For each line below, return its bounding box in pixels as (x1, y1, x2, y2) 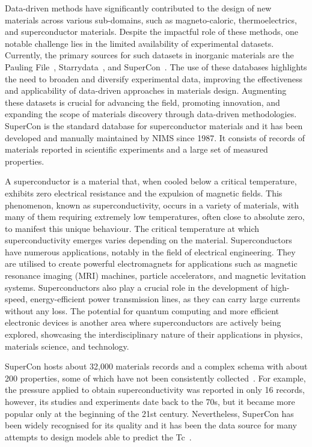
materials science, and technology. (5, 339, 129, 352)
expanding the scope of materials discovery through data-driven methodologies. (5, 108, 297, 120)
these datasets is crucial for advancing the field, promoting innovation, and (5, 96, 280, 108)
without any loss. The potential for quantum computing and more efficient (5, 304, 280, 317)
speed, (5, 293, 28, 305)
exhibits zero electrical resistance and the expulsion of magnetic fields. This (5, 186, 283, 199)
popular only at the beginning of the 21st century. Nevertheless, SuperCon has (5, 407, 294, 419)
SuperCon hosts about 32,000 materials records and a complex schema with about (5, 360, 308, 372)
